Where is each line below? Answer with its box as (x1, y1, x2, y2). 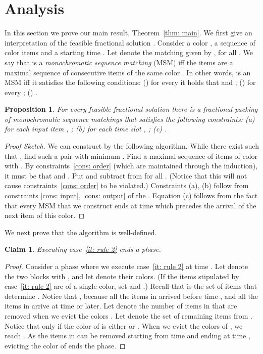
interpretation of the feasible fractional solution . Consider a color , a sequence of (5, 37, 255, 48)
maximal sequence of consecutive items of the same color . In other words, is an (5, 67, 251, 77)
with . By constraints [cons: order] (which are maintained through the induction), (5, 160, 258, 171)
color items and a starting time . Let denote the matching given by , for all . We (5, 47, 253, 58)
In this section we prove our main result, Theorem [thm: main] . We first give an (5, 27, 252, 38)
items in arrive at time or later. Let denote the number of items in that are (5, 300, 237, 311)
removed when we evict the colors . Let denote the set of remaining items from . (5, 310, 252, 321)
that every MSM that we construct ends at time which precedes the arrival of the (5, 200, 256, 210)
